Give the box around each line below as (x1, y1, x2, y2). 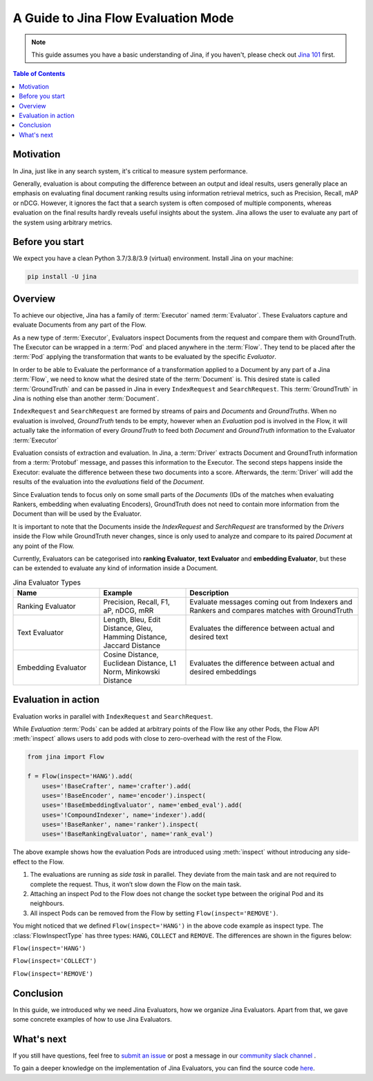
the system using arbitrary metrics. (12, 218, 113, 226)
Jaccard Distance (103, 641, 161, 650)
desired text (189, 632, 229, 642)
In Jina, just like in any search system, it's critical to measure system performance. (12, 166, 248, 175)
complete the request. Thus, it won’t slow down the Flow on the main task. (30, 880, 242, 888)
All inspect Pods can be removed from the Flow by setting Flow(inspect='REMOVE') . (30, 908, 279, 917)
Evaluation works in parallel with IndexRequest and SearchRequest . (12, 712, 213, 721)
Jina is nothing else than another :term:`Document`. (12, 394, 160, 403)
